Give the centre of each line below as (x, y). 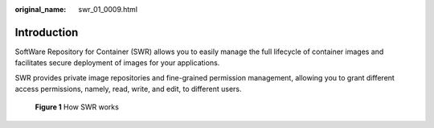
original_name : (41, 9)
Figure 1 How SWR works (77, 107)
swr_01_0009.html (108, 9)
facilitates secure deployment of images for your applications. (117, 63)
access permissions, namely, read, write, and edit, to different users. (128, 89)
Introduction (47, 32)
